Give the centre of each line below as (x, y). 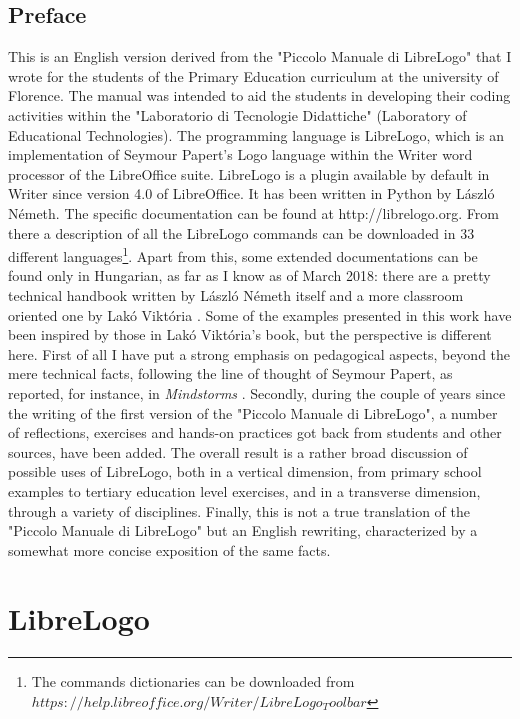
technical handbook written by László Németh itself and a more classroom (236, 294)
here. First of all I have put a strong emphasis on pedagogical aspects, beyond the (259, 353)
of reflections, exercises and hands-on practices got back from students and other (255, 432)
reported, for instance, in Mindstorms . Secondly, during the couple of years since (257, 392)
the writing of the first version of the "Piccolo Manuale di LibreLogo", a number (253, 412)
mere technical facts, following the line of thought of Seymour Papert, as (230, 373)
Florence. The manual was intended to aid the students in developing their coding (259, 95)
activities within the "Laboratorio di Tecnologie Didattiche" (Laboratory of (237, 114)
